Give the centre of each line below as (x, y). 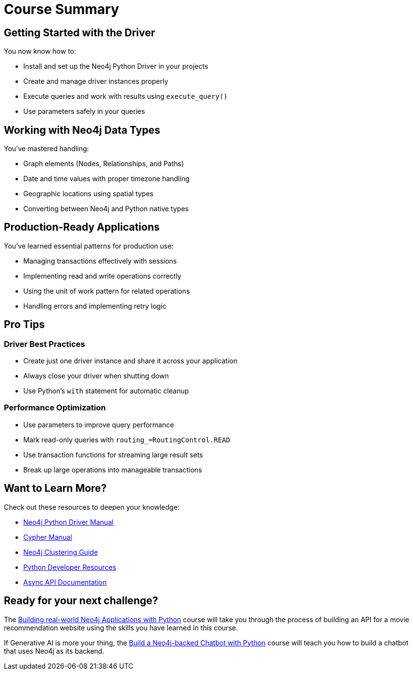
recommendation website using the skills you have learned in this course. (121, 627)
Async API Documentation (65, 582)
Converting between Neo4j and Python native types (106, 209)
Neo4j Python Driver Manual (69, 522)
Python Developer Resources (70, 567)
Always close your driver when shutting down (96, 376)
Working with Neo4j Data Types (82, 130)
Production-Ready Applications (82, 227)
